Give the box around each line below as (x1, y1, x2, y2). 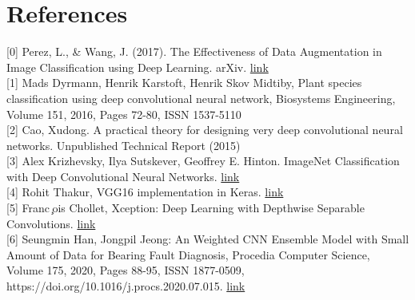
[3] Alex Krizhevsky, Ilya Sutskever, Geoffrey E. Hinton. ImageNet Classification (6, 152, 400, 169)
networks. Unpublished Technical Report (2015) (6, 136, 241, 153)
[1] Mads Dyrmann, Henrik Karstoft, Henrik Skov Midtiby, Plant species (6, 74, 362, 91)
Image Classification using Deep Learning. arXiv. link (6, 58, 269, 75)
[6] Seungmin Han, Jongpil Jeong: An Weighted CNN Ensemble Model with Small (6, 231, 409, 247)
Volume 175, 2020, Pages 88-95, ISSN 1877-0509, (6, 262, 245, 278)
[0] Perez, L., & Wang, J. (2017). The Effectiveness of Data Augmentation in (6, 43, 382, 60)
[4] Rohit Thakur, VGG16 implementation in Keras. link (6, 184, 284, 200)
